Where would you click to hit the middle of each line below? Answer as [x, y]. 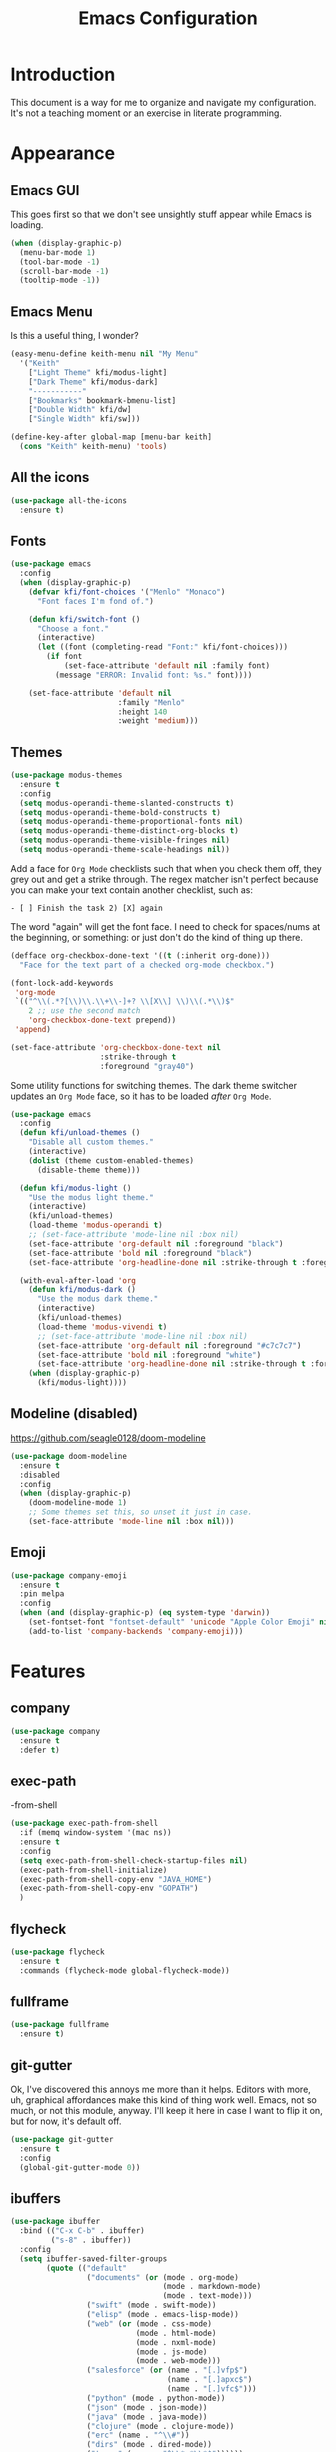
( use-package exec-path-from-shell [84, 1823]
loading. [27, 224]
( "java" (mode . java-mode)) [147, 2417]
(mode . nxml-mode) [176, 2342]
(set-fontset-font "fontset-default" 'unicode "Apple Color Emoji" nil [180, 1622]
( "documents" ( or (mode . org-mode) [163, 2277]
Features [48, 1671]
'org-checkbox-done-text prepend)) [102, 1020]
